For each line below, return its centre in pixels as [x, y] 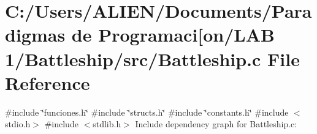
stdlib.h [107, 124]
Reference [48, 82]
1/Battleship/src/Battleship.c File [152, 58]
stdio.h [18, 124]
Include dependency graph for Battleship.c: [216, 124]
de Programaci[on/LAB [173, 35]
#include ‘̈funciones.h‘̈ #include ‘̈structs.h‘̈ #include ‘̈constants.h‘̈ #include [147, 112]
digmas [35, 35]
